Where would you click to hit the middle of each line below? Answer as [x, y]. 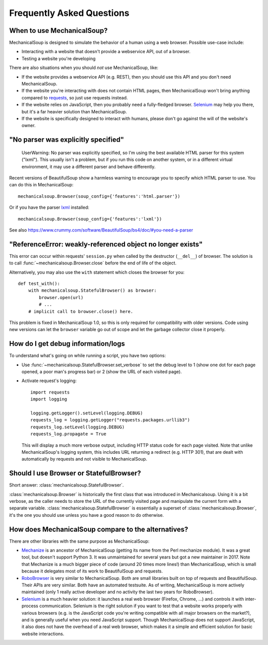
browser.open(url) [61, 297]
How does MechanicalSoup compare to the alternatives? [99, 529]
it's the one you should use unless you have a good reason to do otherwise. [86, 515]
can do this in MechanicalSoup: [41, 185]
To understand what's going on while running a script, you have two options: [88, 356]
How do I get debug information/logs [67, 344]
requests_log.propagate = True [68, 434]
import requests [50, 392]
